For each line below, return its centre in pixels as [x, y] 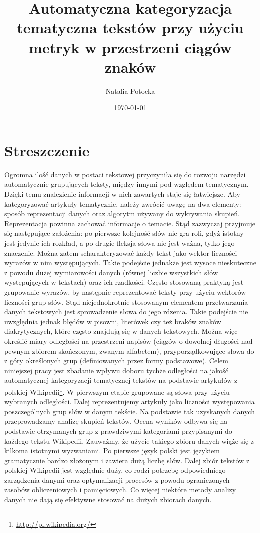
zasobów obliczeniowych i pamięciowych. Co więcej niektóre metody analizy [120, 490]
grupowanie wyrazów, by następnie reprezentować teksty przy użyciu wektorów [125, 292]
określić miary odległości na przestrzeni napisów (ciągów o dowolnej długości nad [129, 341]
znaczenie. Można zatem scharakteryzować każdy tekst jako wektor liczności [121, 253]
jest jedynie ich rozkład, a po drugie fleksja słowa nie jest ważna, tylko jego [120, 243]
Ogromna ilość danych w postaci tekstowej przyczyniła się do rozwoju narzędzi [125, 174]
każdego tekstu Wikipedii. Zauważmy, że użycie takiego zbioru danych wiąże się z [129, 441]
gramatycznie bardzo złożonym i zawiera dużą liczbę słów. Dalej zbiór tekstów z [127, 460]
